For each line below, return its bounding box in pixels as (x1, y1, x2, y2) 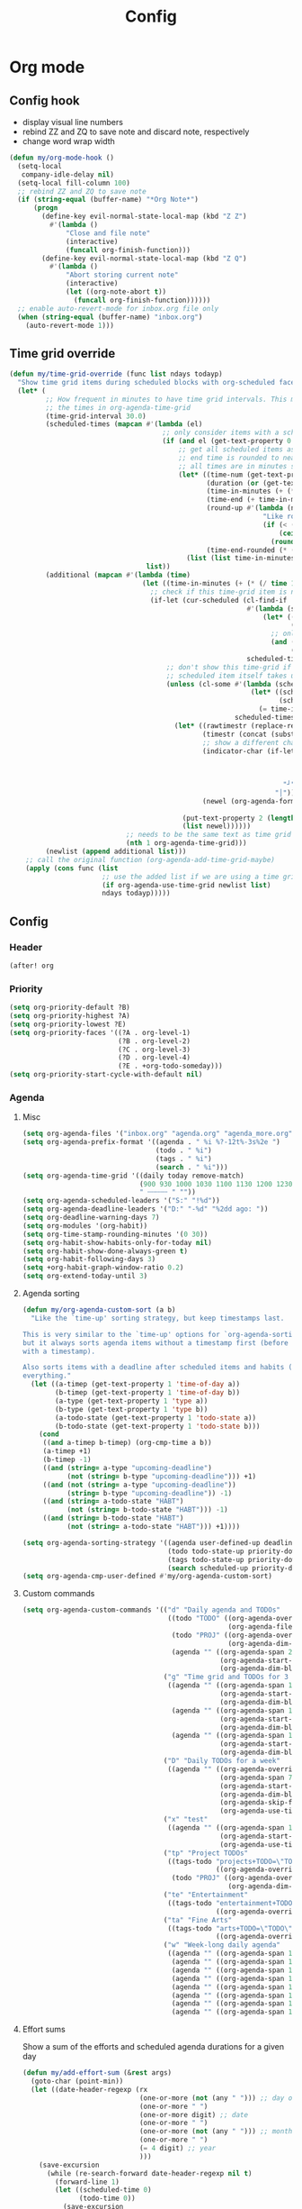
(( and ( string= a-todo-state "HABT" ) (42, 1497, 184, 1506)
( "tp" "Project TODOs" (163, 1849, 249, 1858)
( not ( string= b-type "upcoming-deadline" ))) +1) (67, 1471, 257, 1481)
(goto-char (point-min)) (31, 2077, 124, 2086)
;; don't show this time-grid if (165, 662, 292, 672)
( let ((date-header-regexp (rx (31, 2085, 148, 2094)
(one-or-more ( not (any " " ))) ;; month (138, 2127, 293, 2136)
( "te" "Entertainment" (163, 1890, 249, 1900)
